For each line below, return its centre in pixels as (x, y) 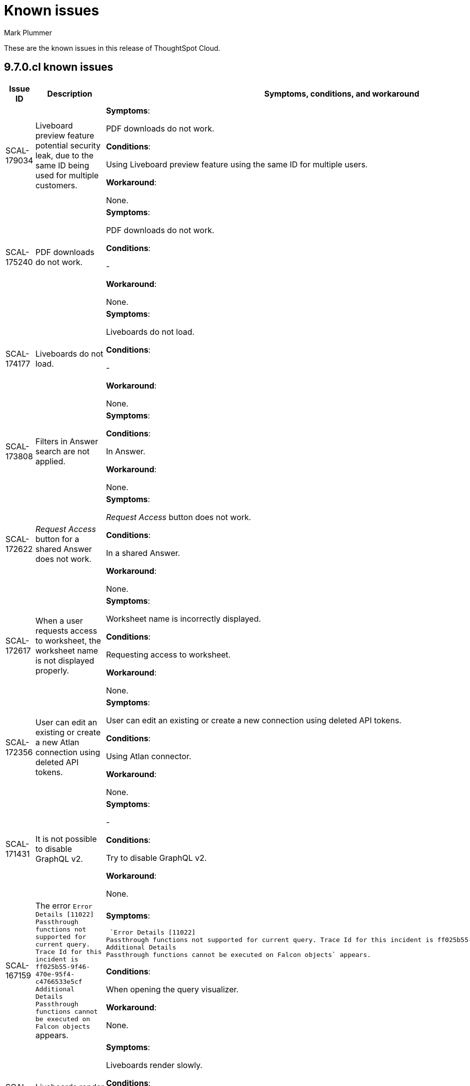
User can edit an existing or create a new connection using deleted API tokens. (254, 720)
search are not (62, 451)
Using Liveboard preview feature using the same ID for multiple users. (237, 164)
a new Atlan (58, 742)
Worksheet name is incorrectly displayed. (183, 618)
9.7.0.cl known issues (59, 67)
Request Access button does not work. (178, 517)
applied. (51, 461)
